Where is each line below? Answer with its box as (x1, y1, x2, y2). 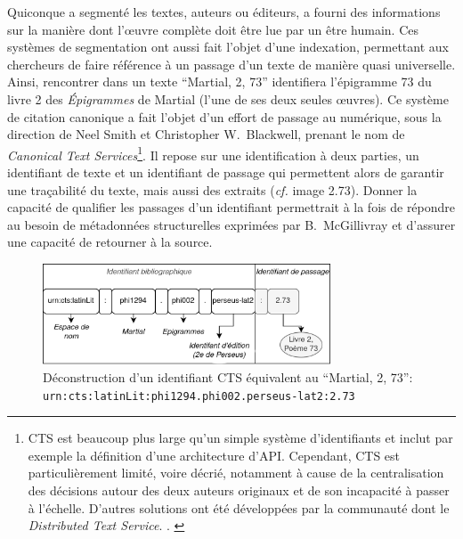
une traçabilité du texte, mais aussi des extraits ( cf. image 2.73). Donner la (7, 180, 418, 199)
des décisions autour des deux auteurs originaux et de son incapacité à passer (28, 480, 450, 499)
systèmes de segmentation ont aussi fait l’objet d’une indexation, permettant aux (7, 37, 449, 56)
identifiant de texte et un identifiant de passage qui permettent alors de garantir (7, 163, 444, 181)
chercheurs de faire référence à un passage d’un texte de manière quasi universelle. (7, 54, 456, 73)
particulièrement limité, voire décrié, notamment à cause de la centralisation (28, 463, 444, 482)
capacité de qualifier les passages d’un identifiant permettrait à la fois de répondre (7, 198, 456, 216)
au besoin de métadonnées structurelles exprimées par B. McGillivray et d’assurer (7, 215, 456, 233)
